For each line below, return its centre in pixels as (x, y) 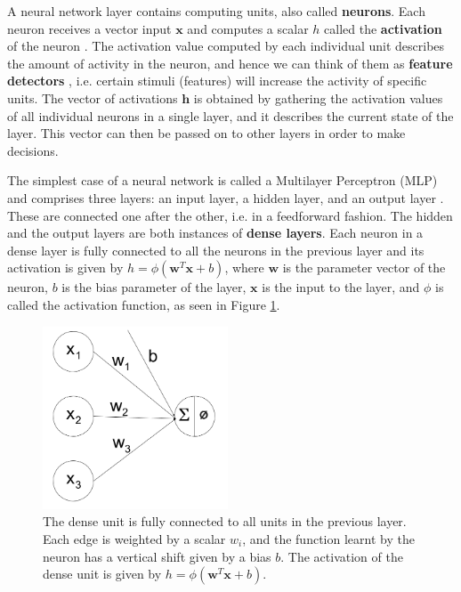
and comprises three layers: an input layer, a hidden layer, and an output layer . (226, 197)
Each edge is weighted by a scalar (134, 539)
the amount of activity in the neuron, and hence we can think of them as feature (230, 63)
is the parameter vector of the (364, 268)
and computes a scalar (248, 28)
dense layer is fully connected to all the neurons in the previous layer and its (216, 250)
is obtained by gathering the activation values (318, 97)
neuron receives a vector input (89, 28)
